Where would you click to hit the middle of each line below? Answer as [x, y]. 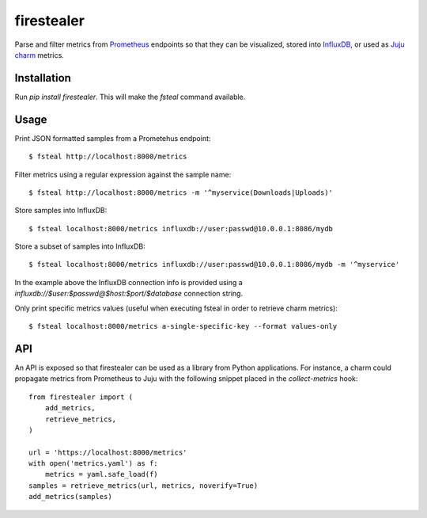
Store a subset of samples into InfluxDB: [80, 246]
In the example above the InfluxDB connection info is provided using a [128, 282]
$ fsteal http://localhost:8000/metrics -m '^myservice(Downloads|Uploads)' [181, 192]
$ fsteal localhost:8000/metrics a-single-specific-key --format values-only [183, 326]
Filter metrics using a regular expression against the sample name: [123, 174]
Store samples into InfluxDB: [61, 211]
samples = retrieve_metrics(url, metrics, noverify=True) [144, 486]
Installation [43, 78]
